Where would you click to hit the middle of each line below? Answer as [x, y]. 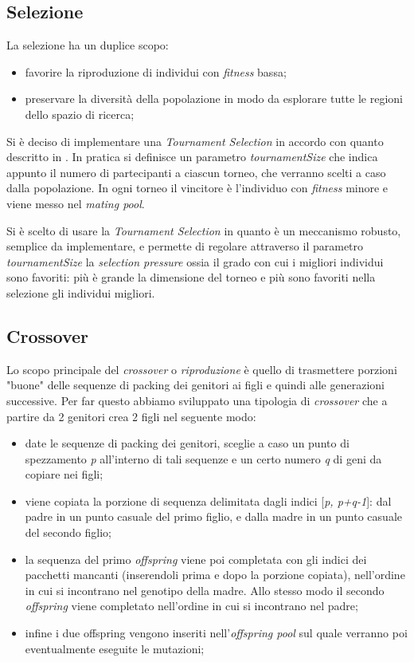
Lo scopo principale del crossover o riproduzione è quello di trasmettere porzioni [202, 369]
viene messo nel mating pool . [76, 203]
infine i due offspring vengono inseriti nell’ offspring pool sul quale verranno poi [216, 633]
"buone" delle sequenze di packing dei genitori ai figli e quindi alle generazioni [195, 385]
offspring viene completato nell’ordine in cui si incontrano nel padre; [191, 606]
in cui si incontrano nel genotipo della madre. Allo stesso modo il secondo [205, 590]
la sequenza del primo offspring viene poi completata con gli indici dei [196, 559]
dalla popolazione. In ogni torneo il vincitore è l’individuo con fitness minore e [197, 188]
